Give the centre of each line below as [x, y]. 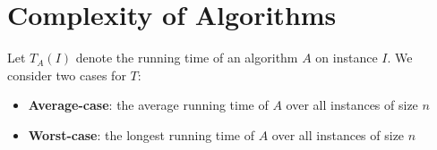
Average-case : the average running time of [148, 105]
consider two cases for [67, 75]
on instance [347, 58]
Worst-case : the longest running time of [141, 134]
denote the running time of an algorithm [187, 58]
